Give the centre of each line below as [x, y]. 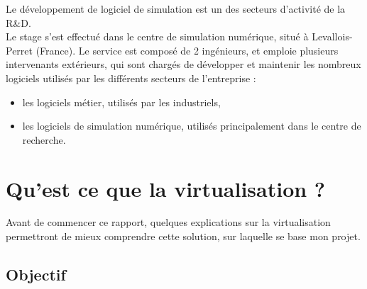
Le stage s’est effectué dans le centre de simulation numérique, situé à [157, 36]
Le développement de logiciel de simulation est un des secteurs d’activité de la [176, 8]
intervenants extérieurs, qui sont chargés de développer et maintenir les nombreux [183, 64]
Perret [19, 50]
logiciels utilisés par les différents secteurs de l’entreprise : [131, 78]
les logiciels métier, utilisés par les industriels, [121, 102]
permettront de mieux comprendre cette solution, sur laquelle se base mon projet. [183, 236]
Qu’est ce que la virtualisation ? [166, 188]
